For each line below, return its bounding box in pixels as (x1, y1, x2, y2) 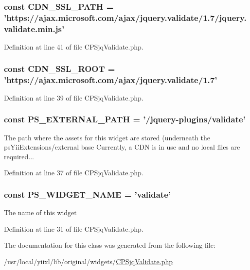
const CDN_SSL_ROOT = (4, 62, 115, 74)
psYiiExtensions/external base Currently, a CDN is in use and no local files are (4, 142, 240, 152)
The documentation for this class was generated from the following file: (4, 240, 215, 250)
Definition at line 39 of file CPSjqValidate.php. (4, 92, 143, 102)
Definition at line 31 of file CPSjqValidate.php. (4, 223, 143, 234)
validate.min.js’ (4, 22, 65, 34)
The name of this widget (4, 207, 77, 218)
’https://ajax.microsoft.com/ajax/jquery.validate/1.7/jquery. (4, 11, 247, 23)
